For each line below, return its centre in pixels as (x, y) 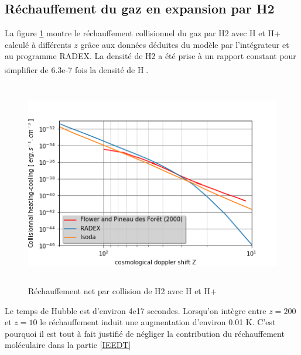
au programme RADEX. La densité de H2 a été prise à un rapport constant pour (150, 56)
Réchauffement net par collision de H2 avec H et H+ (122, 290)
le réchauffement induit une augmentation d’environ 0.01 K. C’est (158, 322)
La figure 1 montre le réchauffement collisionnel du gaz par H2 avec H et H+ (143, 33)
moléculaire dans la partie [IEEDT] (68, 345)
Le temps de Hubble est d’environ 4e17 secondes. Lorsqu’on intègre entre (136, 310)
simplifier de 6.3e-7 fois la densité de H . (77, 69)
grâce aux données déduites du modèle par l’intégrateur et (185, 44)
